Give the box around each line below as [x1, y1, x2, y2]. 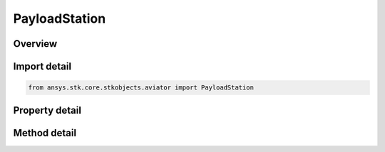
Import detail [13, 60, 71, 72]
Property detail [13, 104, 82, 116]
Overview [13, 38, 58, 50]
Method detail [13, 126, 77, 139]
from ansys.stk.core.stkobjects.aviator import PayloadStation [28, 84, 255, 92]
